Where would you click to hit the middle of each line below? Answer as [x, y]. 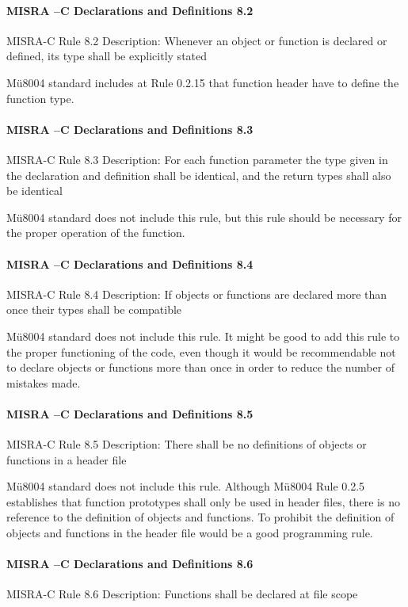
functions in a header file [67, 459]
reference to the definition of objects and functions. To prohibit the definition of [200, 517]
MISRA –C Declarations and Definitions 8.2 [130, 10]
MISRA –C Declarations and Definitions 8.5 [130, 413]
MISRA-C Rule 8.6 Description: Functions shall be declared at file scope [182, 594]
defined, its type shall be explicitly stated [107, 56]
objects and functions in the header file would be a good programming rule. [190, 533]
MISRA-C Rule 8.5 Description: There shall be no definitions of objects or [187, 444]
